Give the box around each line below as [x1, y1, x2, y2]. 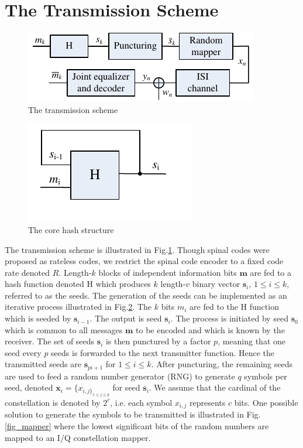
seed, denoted [5, 381, 53, 394]
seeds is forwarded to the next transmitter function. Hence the [51, 346, 275, 358]
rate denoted [5, 266, 50, 278]
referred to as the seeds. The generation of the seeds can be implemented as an [5, 289, 287, 301]
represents [189, 396, 226, 408]
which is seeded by [5, 312, 71, 324]
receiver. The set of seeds [5, 335, 95, 347]
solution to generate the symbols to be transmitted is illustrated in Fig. [5, 408, 261, 420]
